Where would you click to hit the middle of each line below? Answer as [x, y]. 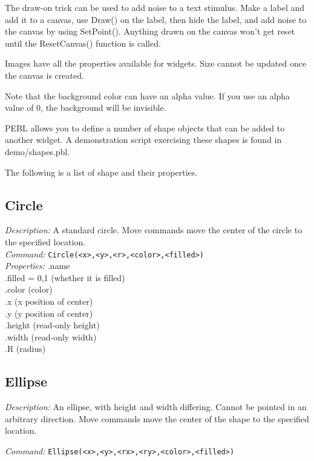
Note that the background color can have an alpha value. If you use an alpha [148, 95]
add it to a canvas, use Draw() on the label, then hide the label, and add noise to [156, 19]
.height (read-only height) [52, 325]
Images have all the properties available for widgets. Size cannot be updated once [156, 63]
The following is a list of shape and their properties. [101, 172]
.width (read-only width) [51, 337]
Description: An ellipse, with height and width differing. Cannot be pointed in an [156, 407]
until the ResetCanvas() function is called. [83, 43]
